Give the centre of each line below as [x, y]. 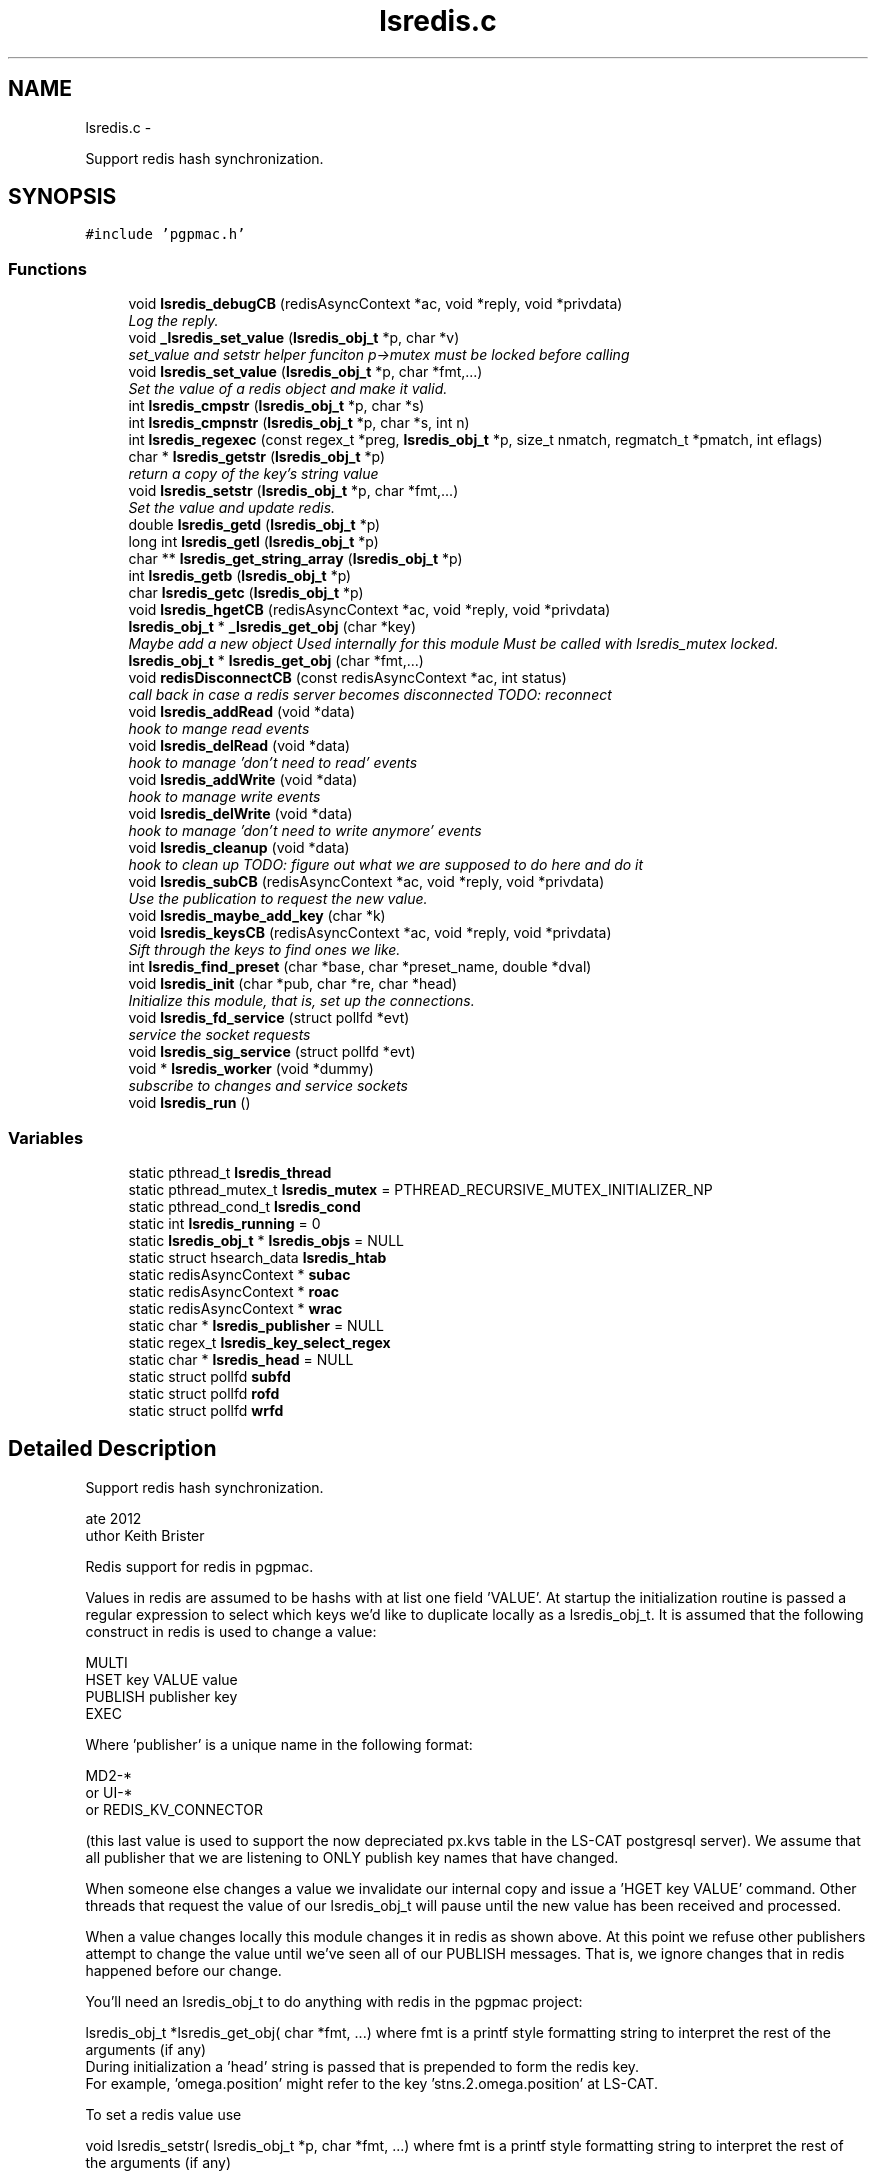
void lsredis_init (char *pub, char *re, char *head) [293, 984]
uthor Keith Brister [145, 1535]
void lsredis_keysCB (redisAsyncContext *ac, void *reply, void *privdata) [370, 933]
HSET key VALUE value [161, 1679]
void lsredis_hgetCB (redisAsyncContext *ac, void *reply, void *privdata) [369, 610]
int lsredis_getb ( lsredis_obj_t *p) [240, 576]
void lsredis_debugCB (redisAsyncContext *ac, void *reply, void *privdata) [375, 304]
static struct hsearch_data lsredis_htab [257, 1257]
